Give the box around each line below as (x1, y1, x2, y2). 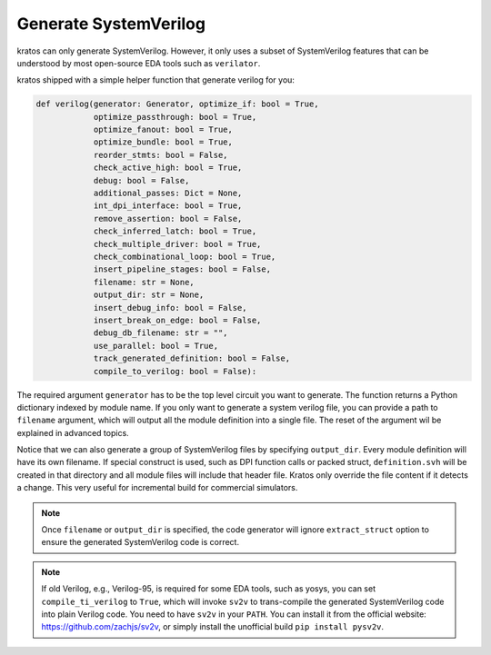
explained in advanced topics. (16, 427, 129, 438)
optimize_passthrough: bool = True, (93, 112, 257, 122)
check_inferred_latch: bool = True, (93, 226, 257, 236)
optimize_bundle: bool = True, (93, 137, 234, 147)
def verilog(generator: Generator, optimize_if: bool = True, (35, 99, 319, 109)
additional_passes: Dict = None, (93, 188, 243, 199)
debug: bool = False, (93, 175, 190, 185)
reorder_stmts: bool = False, (93, 150, 228, 160)
